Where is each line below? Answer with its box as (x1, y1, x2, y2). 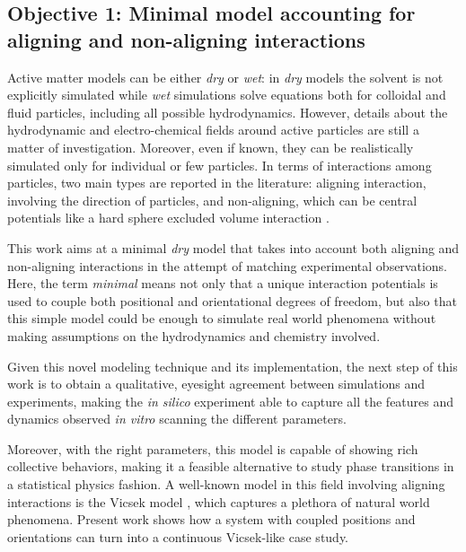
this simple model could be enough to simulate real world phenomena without (7, 309, 436, 328)
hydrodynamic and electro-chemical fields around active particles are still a (7, 120, 419, 139)
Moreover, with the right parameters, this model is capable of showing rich (7, 439, 418, 458)
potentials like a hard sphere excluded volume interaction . (7, 208, 330, 227)
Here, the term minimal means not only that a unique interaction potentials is (7, 274, 438, 293)
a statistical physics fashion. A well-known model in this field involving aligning (7, 475, 445, 494)
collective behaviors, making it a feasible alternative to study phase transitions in (7, 457, 454, 476)
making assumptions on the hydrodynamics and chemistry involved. (7, 326, 381, 345)
